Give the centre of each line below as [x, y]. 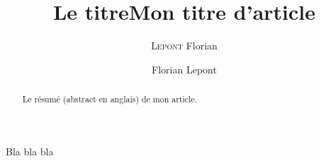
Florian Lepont [184, 69]
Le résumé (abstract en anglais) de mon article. [109, 99]
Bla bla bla [30, 151]
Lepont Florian [184, 46]
